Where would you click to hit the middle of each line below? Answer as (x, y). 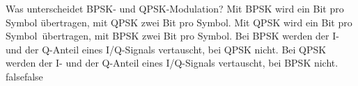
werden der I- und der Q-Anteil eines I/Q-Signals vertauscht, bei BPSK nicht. (172, 63)
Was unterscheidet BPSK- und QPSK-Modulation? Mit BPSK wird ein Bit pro (175, 8)
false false (24, 76)
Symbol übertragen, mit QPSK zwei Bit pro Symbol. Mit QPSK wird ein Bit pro (179, 22)
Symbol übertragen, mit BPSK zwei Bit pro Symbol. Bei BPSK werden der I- (172, 36)
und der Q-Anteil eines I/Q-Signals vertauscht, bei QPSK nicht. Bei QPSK (166, 49)
